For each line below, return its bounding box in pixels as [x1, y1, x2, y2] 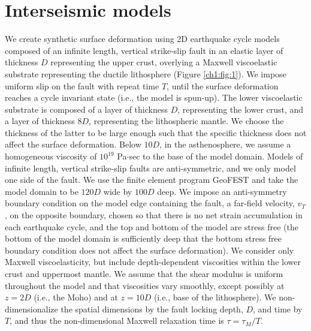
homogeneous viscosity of [5, 150, 97, 163]
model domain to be [5, 185, 78, 197]
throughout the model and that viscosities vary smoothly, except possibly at [5, 279, 285, 291]
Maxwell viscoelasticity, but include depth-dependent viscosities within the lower [5, 255, 301, 268]
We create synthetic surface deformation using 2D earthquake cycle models [5, 32, 280, 45]
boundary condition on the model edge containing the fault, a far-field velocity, [5, 197, 295, 209]
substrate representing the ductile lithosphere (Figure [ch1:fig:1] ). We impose [5, 67, 286, 80]
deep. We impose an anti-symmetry [157, 185, 287, 197]
